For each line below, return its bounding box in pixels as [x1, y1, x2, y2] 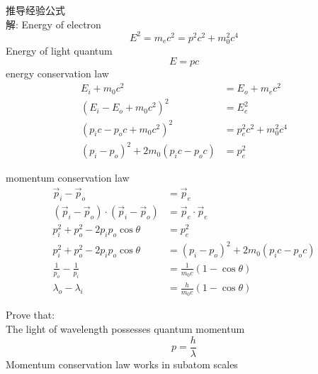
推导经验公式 [6, 3, 65, 17]
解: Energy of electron [6, 16, 101, 31]
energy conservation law [6, 66, 109, 81]
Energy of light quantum [6, 43, 113, 57]
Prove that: [6, 307, 55, 322]
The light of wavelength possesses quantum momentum [6, 321, 245, 336]
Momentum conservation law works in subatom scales [6, 356, 238, 371]
